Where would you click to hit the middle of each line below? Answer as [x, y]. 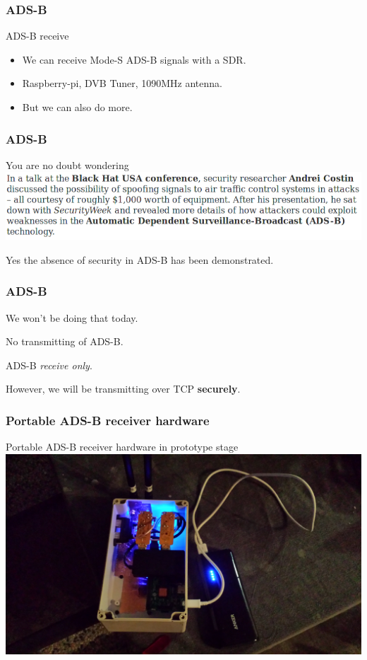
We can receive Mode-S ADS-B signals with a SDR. [134, 59]
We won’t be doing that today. [72, 317]
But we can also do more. [77, 107]
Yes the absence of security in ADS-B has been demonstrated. [140, 259]
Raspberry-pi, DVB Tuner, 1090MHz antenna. [122, 83]
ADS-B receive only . [49, 365]
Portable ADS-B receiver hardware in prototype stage [122, 447]
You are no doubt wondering [67, 164]
